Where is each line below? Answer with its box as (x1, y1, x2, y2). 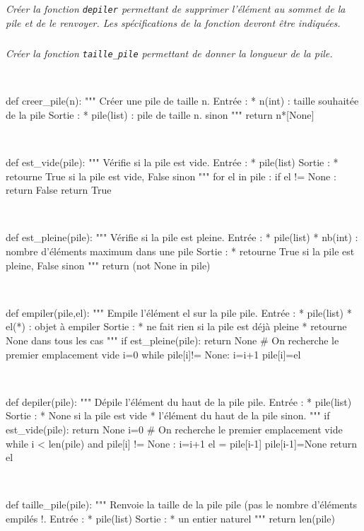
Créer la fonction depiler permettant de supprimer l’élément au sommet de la (6, 1, 346, 16)
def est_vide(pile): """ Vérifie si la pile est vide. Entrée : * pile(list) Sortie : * (6, 155, 339, 170)
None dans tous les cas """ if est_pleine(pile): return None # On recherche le (6, 332, 339, 347)
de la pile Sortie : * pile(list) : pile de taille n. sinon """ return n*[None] (6, 107, 315, 122)
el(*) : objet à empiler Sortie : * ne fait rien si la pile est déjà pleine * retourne (6, 319, 347, 334)
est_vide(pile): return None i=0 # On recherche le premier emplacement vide (6, 421, 343, 436)
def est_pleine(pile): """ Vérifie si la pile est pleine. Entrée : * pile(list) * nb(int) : (6, 230, 358, 245)
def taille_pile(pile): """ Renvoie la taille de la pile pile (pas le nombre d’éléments (6, 497, 358, 512)
